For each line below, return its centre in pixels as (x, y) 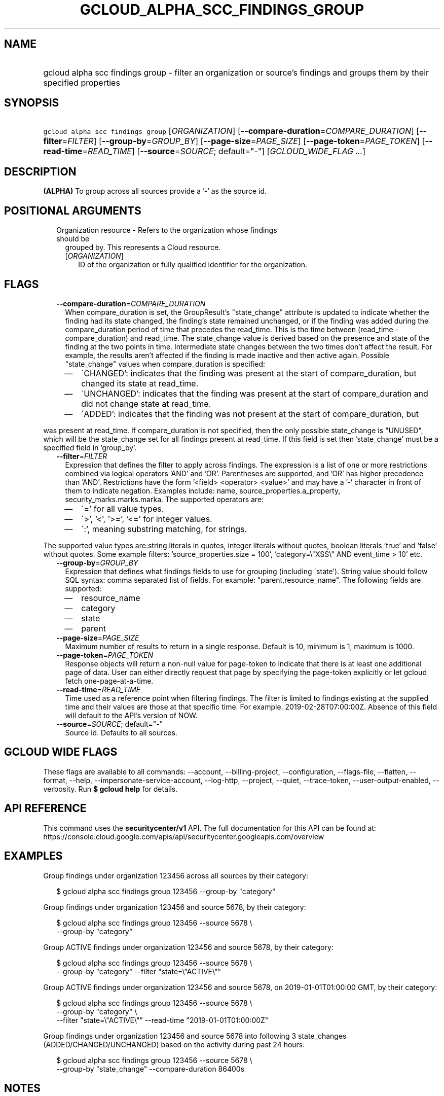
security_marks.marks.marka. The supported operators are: (164, 499)
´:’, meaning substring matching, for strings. (164, 529)
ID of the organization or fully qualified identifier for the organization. (193, 265)
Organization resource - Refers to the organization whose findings (167, 230)
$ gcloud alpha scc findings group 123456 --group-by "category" (166, 891)
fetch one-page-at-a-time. (109, 681)
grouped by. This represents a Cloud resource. (143, 248)
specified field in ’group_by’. (90, 447)
